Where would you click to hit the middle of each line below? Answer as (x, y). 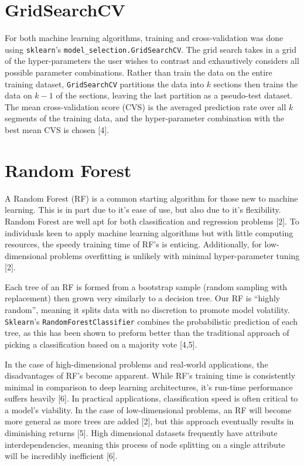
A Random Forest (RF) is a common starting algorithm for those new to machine (151, 198)
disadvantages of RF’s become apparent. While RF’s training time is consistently (150, 375)
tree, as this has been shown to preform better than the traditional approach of (147, 333)
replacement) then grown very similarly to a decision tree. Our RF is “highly (143, 298)
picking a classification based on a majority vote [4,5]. (101, 344)
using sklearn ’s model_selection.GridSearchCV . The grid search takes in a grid (151, 49)
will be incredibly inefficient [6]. (61, 456)
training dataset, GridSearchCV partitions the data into (105, 84)
